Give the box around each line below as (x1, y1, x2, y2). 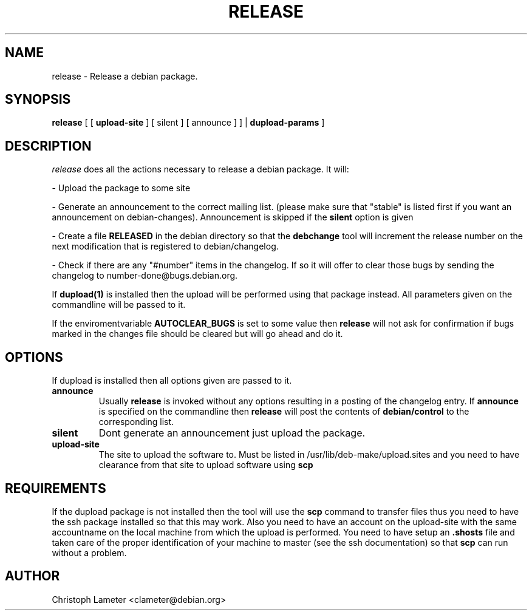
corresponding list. (98, 416, 174, 427)
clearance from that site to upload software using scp (98, 460, 313, 471)
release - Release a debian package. (52, 70, 198, 81)
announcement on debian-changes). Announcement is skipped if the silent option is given (52, 212, 414, 223)
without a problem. (52, 547, 127, 558)
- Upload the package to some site (52, 183, 191, 194)
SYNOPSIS (5, 92, 71, 107)
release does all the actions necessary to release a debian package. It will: (52, 164, 349, 175)
